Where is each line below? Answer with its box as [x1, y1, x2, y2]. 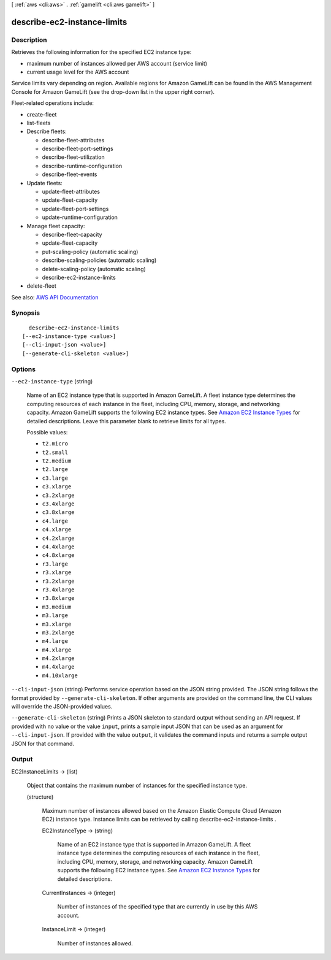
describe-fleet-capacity [42, 231, 102, 238]
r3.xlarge [42, 569, 72, 576]
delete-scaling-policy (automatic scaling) [42, 265, 146, 272]
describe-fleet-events [42, 171, 97, 178]
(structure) [26, 793, 54, 801]
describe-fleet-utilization [42, 153, 105, 161]
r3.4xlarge [42, 586, 75, 593]
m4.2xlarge [42, 655, 75, 662]
